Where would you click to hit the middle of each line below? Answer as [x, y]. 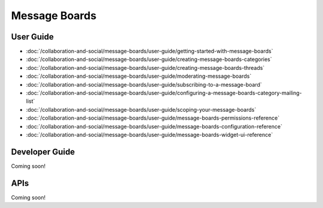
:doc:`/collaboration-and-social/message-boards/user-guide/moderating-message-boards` [139, 76]
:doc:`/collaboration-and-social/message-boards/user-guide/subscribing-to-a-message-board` [144, 84]
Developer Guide [43, 152]
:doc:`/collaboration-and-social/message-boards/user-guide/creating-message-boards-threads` [145, 68]
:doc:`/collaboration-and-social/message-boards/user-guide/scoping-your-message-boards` [141, 109]
